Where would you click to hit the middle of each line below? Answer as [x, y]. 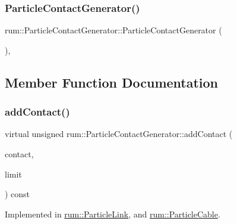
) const [18, 194]
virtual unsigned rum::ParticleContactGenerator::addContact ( [119, 134]
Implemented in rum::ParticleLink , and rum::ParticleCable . [113, 214]
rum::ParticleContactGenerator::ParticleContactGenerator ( [113, 30]
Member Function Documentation [112, 82]
